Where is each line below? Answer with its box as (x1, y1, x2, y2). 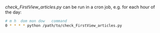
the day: (5, 9, 22, 15)
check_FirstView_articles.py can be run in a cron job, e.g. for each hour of (5, 4, 155, 10)
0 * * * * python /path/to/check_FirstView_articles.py (5, 23, 122, 28)
